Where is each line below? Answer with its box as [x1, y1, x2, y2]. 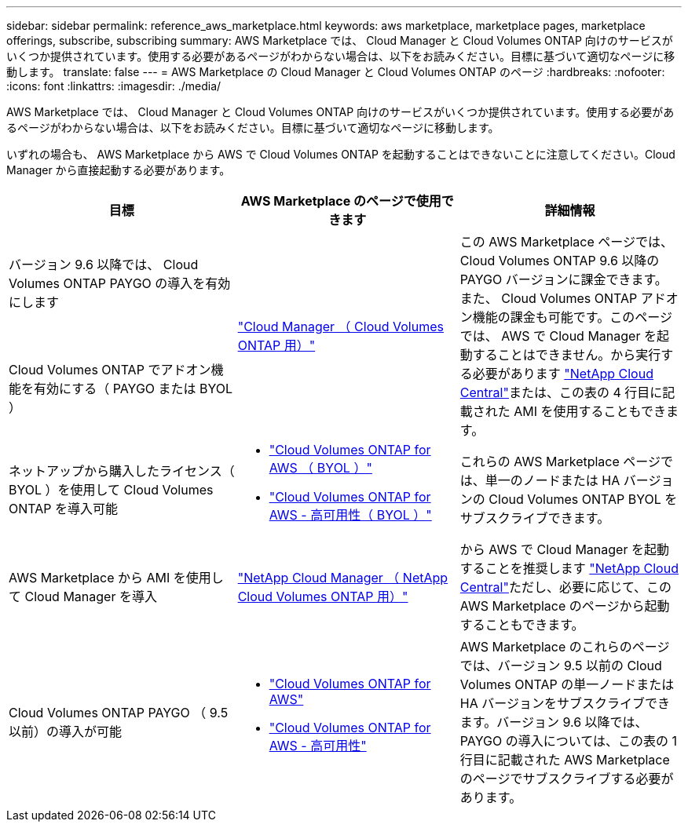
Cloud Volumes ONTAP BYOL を [489, 491, 678, 507]
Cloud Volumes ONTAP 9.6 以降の [459, 253, 660, 268]
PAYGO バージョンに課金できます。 [459, 272, 668, 287]
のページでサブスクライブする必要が [459, 771, 674, 786]
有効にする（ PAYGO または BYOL [34, 381, 233, 396]
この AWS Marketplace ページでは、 [459, 234, 673, 250]
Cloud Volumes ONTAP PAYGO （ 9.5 [9, 705, 229, 720]
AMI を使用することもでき [514, 403, 666, 419]
